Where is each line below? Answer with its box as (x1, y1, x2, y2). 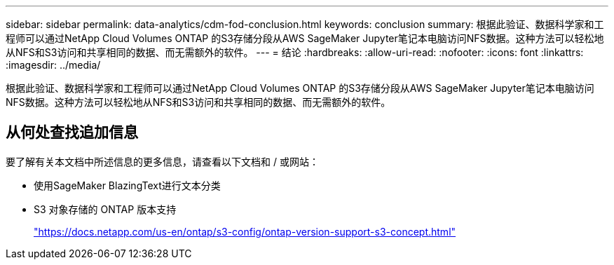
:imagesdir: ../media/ (6, 59, 101, 71)
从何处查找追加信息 (6, 123, 138, 142)
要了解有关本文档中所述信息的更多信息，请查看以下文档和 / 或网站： (6, 155, 319, 168)
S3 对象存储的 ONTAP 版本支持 (34, 203, 177, 215)
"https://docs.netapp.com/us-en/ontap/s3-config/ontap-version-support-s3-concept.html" (34, 225, 456, 238)
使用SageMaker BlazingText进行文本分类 (34, 179, 221, 191)
